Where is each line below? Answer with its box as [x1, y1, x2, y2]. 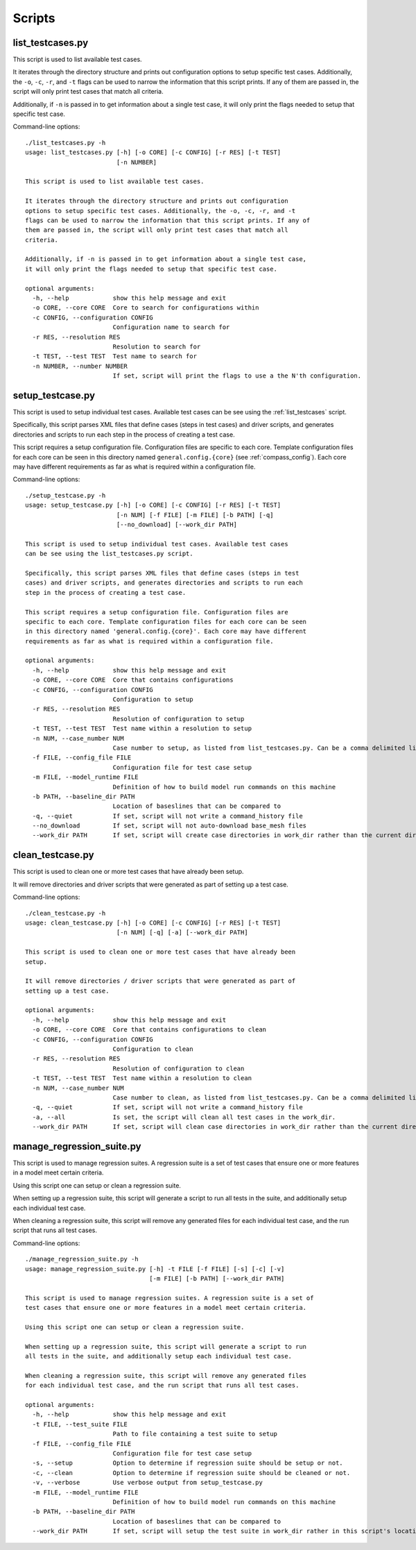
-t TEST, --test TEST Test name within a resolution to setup [32, 725, 252, 732]
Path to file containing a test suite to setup [112, 1430, 277, 1438]
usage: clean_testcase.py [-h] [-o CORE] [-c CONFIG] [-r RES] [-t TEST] [25, 918, 281, 927]
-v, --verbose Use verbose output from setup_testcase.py [32, 1479, 263, 1487]
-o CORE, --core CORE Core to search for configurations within [32, 304, 259, 312]
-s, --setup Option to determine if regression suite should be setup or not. [32, 1459, 343, 1467]
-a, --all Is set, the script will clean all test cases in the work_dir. [32, 1113, 336, 1121]
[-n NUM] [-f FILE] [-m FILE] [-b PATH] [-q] [116, 511, 274, 519]
